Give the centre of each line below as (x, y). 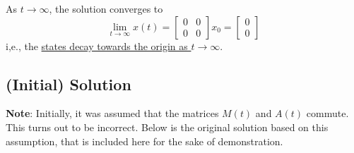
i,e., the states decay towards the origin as (97, 45)
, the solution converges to (106, 8)
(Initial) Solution (69, 84)
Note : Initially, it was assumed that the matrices (112, 113)
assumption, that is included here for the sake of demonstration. (144, 141)
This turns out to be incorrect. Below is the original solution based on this (167, 127)
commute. (328, 113)
